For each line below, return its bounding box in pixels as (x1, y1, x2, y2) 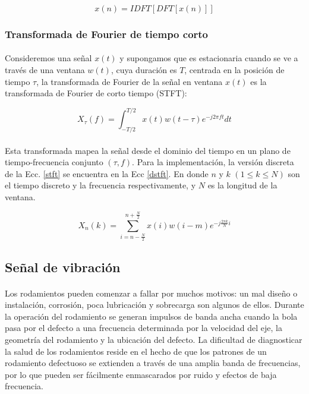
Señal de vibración (5, 257, 121, 276)
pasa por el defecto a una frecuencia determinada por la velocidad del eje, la (5, 321, 282, 334)
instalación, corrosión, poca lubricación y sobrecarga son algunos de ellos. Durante (5, 298, 304, 311)
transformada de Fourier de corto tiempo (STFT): (5, 87, 187, 99)
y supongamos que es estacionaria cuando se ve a (119, 52, 298, 64)
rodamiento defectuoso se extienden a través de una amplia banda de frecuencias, (5, 357, 301, 369)
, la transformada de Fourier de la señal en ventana (36, 75, 223, 87)
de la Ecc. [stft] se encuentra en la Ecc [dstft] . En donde (5, 167, 209, 179)
